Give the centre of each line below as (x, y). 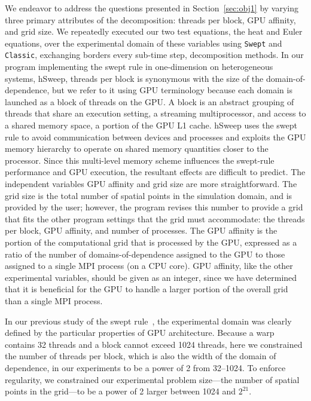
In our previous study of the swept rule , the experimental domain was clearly (148, 321)
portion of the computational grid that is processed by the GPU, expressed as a (151, 242)
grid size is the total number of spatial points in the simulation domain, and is (149, 195)
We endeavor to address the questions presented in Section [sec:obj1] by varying (152, 8)
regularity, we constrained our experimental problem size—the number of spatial (152, 379)
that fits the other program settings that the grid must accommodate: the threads (155, 218)
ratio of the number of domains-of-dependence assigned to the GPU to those (145, 254)
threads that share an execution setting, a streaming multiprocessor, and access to (155, 113)
